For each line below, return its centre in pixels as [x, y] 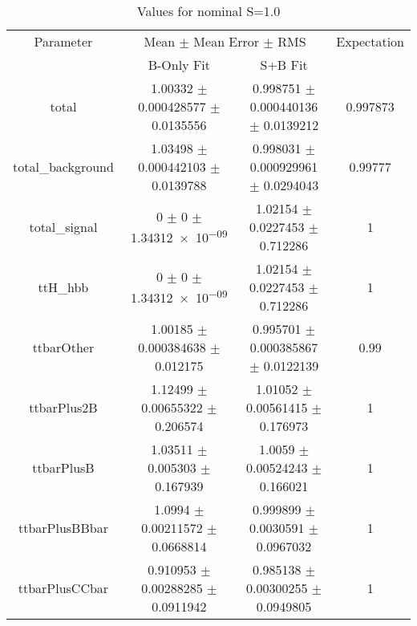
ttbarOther [63, 347]
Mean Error [227, 41]
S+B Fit [284, 65]
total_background [63, 167]
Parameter [63, 41]
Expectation [370, 41]
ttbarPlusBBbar [63, 528]
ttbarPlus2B [63, 407]
